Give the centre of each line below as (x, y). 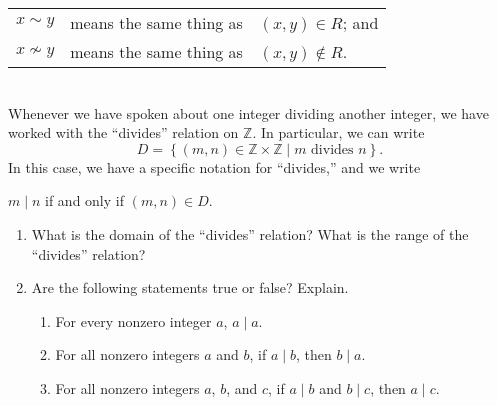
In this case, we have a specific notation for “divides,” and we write (214, 166)
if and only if (84, 200)
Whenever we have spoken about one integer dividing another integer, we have (248, 112)
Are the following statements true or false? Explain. (190, 287)
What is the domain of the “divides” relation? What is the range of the (250, 233)
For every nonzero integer (133, 320)
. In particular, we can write (338, 132)
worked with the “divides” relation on (123, 132)
